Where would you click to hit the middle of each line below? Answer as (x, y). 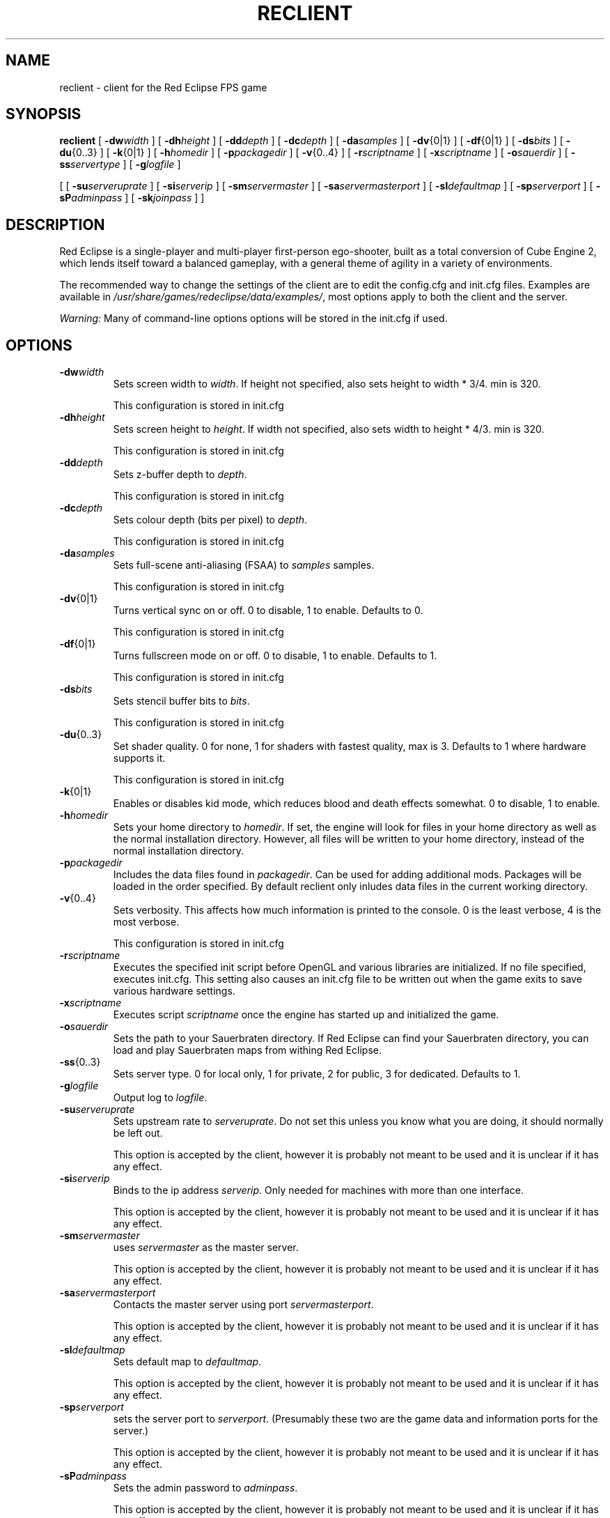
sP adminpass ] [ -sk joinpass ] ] (132, 198)
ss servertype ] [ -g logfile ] (120, 164)
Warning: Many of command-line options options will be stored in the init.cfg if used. (253, 319)
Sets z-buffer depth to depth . (180, 475)
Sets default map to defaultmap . (187, 1362)
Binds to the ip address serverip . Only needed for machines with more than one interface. (318, 1190)
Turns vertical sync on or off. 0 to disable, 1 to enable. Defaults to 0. (268, 611)
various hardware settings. (174, 991)
